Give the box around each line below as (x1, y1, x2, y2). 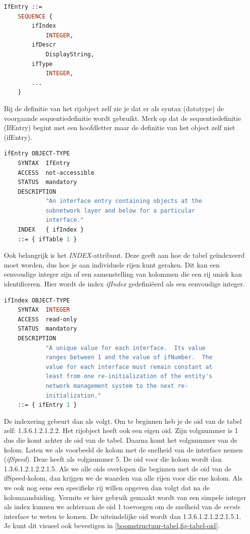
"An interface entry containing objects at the (45, 198, 202, 205)
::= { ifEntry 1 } (17, 401, 77, 409)
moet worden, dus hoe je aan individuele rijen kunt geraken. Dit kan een (4, 259, 220, 269)
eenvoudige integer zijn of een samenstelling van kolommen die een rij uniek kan (4, 269, 242, 279)
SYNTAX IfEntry (17, 159, 70, 167)
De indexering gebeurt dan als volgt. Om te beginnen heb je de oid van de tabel (4, 416, 242, 426)
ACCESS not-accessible (17, 169, 95, 176)
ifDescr (32, 41, 56, 49)
